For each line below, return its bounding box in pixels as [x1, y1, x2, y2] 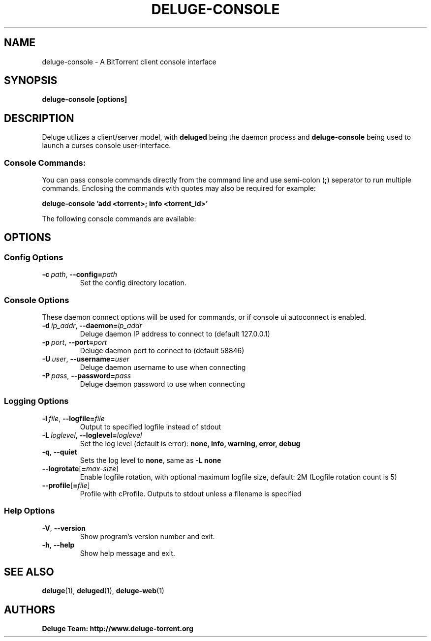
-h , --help [42, 540, 75, 549]
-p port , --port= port [42, 338, 107, 346]
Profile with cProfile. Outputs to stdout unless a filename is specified [80, 489, 302, 498]
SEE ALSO [4, 565, 54, 578]
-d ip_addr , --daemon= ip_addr [42, 321, 142, 330]
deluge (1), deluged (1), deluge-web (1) [42, 586, 164, 595]
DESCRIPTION [4, 112, 74, 124]
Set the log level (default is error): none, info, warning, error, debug [80, 439, 301, 448]
